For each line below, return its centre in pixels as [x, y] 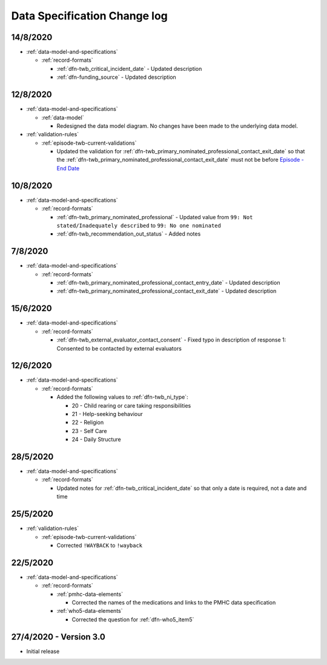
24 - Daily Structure [96, 440]
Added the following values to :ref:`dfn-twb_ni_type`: [122, 397]
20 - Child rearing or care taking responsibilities [131, 405]
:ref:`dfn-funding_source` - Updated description [117, 77]
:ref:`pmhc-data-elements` [90, 594]
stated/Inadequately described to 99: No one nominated [139, 225]
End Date [68, 168]
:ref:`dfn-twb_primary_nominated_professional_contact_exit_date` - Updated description [167, 291]
